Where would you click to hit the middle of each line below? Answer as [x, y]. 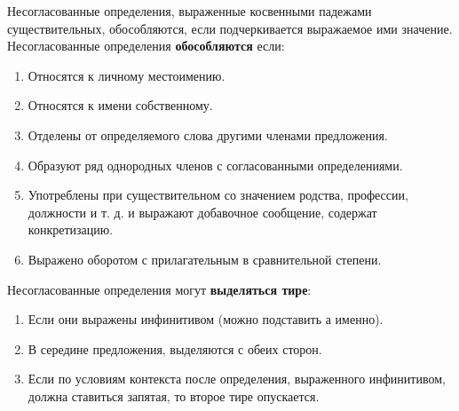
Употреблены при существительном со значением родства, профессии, [218, 195]
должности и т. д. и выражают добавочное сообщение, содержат [202, 212]
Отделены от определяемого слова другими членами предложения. [208, 134]
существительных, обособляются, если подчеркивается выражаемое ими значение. [230, 28]
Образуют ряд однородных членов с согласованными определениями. [215, 165]
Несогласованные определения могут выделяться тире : [159, 289]
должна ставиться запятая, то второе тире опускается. [174, 395]
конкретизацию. [71, 229]
